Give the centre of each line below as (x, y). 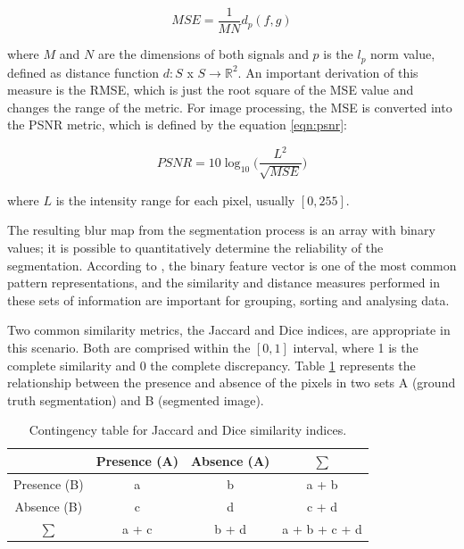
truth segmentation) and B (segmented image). (136, 399)
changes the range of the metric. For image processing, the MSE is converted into (230, 107)
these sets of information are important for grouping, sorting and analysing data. (228, 299)
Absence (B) (49, 506)
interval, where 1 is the (356, 347)
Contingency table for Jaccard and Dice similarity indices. (188, 430)
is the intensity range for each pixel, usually (175, 200)
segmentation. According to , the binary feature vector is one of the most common (232, 265)
